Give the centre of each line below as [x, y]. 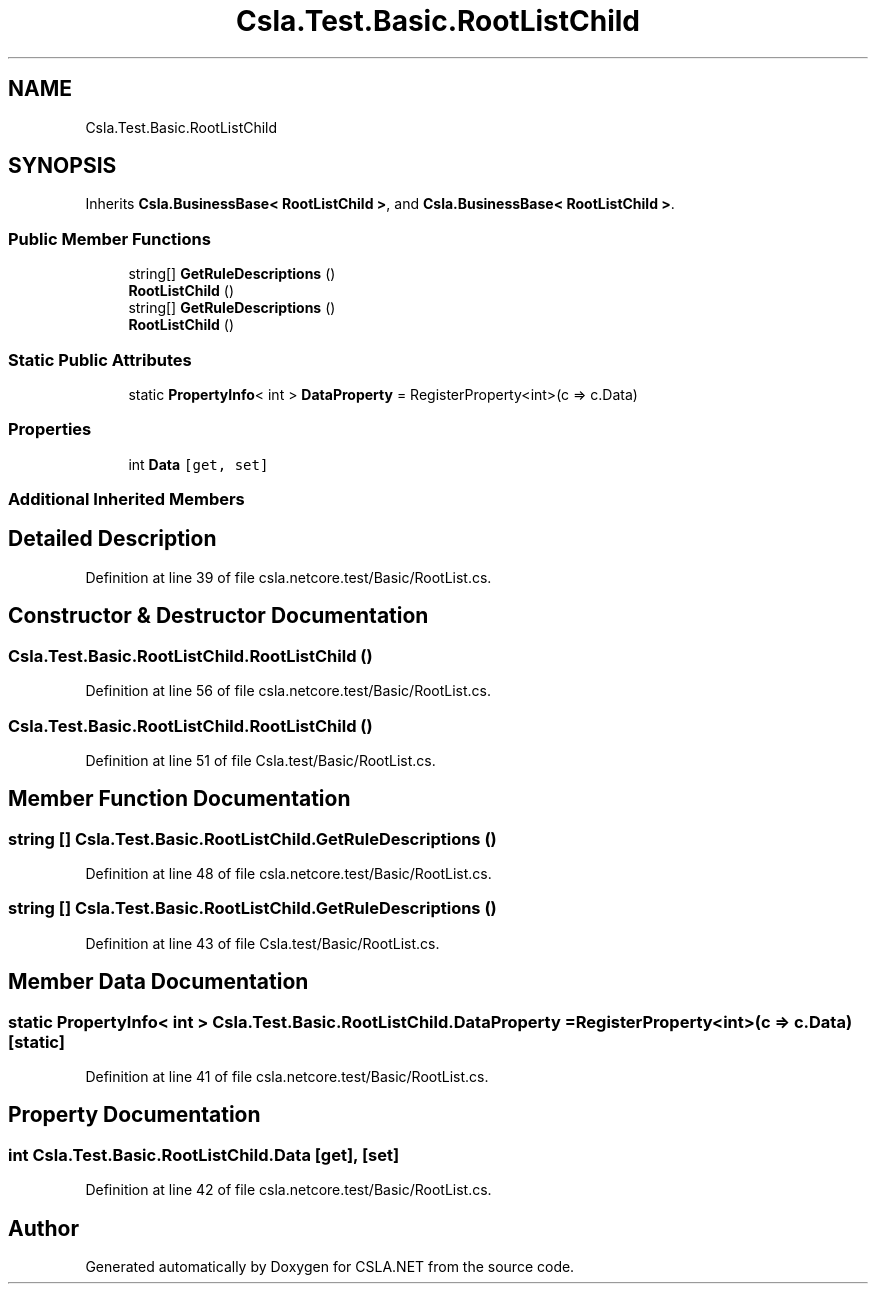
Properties [50, 429]
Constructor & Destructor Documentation [218, 616]
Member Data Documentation [158, 982]
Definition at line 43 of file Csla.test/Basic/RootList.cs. [262, 943]
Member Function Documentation [179, 799]
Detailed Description [112, 539]
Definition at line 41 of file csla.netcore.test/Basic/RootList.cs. [287, 1077]
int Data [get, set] [198, 464]
